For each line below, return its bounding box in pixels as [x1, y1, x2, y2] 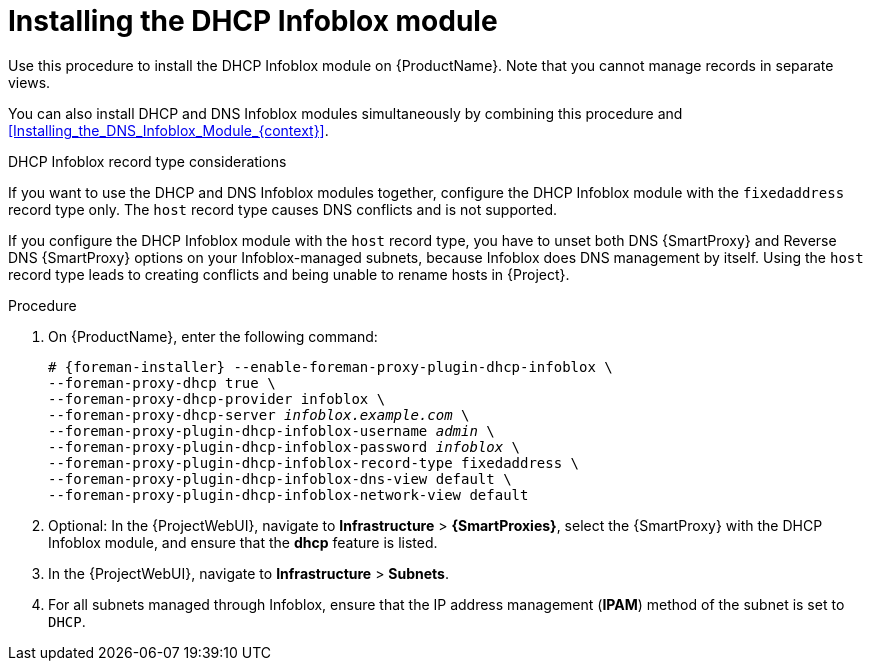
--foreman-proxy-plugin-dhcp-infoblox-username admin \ [48, 422, 495, 439]
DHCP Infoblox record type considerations [8, 152, 287, 170]
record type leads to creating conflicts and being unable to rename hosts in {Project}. [8, 265, 570, 283]
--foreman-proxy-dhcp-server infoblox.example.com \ [48, 406, 470, 423]
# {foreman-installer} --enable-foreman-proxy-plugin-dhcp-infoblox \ [48, 358, 613, 375]
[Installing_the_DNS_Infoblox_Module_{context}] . [8, 121, 329, 139]
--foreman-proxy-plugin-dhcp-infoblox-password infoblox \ [48, 438, 521, 455]
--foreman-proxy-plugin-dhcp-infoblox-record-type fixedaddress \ [48, 454, 580, 471]
